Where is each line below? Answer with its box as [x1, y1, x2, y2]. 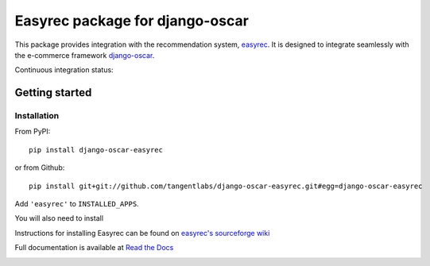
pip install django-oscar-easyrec [29, 145, 163, 154]
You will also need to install [14, 214, 103, 223]
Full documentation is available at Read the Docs [14, 243, 174, 253]
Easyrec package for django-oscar [14, 12, 250, 29]
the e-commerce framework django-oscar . [14, 50, 155, 60]
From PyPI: [14, 127, 51, 137]
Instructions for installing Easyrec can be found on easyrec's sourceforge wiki [14, 228, 270, 237]
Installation [14, 110, 60, 121]
